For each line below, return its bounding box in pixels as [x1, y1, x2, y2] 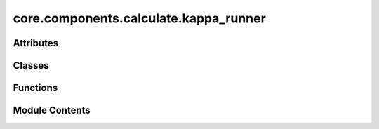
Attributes [13, 37, 59, 49]
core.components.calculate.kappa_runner [13, 11, 266, 26]
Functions [13, 82, 58, 94]
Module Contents [13, 104, 91, 116]
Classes [13, 60, 49, 72]
